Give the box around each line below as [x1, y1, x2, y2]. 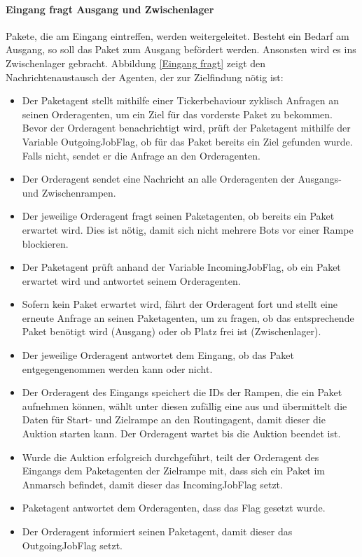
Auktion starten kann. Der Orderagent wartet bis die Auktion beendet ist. [22, 426, 341, 441]
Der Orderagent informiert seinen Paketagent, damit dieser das [22, 524, 293, 539]
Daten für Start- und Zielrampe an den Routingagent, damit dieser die [22, 412, 326, 427]
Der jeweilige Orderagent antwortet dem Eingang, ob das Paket [22, 348, 294, 362]
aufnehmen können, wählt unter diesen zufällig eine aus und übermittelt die [22, 398, 347, 413]
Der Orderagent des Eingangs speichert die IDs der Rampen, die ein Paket [22, 385, 342, 400]
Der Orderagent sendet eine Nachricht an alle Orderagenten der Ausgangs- [22, 171, 342, 186]
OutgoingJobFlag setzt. [22, 537, 123, 552]
